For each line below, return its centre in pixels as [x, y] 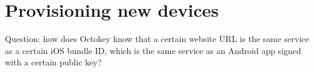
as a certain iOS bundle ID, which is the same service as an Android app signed [153, 50]
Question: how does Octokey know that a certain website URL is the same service [157, 39]
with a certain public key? [53, 62]
